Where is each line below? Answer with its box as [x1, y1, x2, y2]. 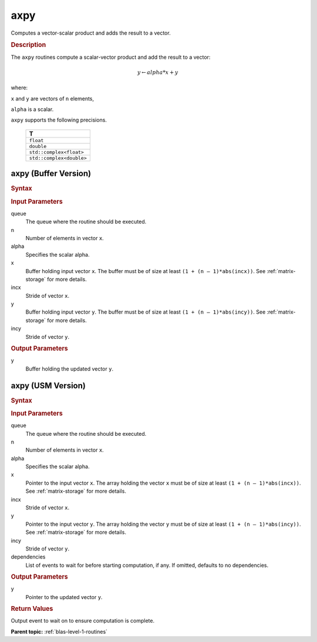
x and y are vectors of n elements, [11, 95, 94, 102]
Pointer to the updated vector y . [25, 593, 103, 600]
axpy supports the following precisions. [11, 116, 107, 123]
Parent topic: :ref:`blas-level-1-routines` [11, 628, 108, 635]
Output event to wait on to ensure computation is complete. [11, 617, 155, 624]
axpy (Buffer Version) [11, 169, 91, 179]
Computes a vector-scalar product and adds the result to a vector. [11, 29, 171, 36]
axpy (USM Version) [11, 381, 86, 391]
